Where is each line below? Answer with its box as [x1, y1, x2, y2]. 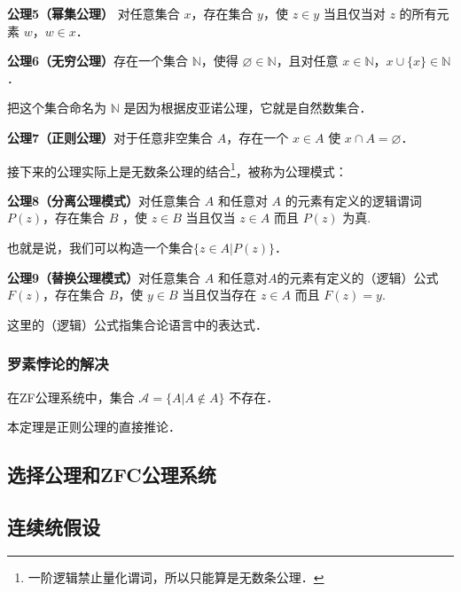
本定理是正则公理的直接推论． [7, 417, 181, 436]
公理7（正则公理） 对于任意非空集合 [7, 128, 214, 146]
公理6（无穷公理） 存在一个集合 [7, 51, 189, 70]
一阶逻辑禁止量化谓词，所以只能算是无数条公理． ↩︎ [27, 567, 324, 586]
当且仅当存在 [182, 285, 257, 304]
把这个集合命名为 [7, 98, 106, 117]
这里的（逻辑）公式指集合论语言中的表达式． [7, 315, 268, 333]
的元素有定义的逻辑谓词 [285, 191, 422, 209]
